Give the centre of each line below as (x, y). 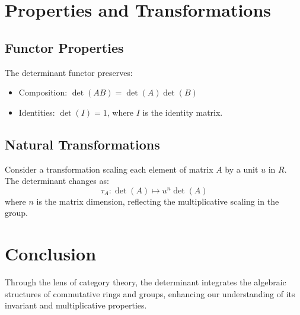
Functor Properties (64, 47)
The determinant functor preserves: (69, 72)
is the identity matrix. (183, 112)
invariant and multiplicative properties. (76, 305)
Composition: (43, 92)
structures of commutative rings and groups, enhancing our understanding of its (150, 293)
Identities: (37, 112)
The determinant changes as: (57, 181)
